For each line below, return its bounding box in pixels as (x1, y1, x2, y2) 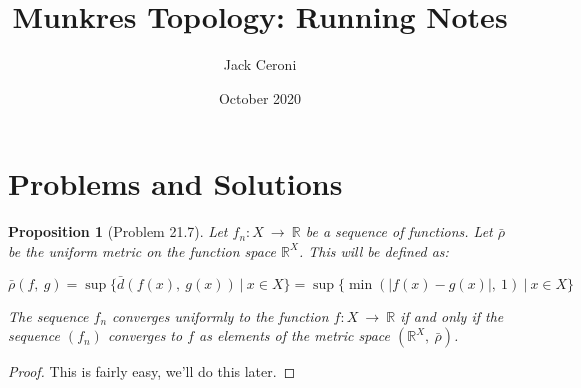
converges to (107, 325, 183, 346)
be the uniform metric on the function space (8, 240, 277, 261)
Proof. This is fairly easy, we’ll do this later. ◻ (8, 361, 296, 382)
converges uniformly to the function (112, 305, 329, 326)
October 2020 (218, 87, 302, 108)
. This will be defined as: (298, 240, 449, 261)
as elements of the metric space (199, 325, 390, 346)
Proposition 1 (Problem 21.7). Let (8, 221, 228, 242)
